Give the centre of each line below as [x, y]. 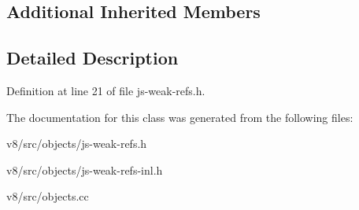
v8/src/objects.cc [48, 196]
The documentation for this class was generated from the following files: [180, 117]
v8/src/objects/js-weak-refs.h [77, 144]
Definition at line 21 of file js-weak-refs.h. [106, 90]
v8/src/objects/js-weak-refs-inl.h [85, 169]
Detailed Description [93, 58]
